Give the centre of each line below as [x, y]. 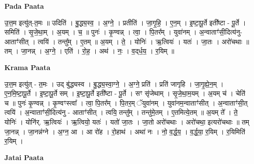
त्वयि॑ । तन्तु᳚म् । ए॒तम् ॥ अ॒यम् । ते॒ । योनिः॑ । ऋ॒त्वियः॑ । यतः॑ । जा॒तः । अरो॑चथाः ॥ [143, 41]
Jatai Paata [24, 157]
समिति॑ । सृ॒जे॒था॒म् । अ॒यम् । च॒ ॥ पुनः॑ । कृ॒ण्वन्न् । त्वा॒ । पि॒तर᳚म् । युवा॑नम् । [101, 32]
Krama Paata [27, 67]
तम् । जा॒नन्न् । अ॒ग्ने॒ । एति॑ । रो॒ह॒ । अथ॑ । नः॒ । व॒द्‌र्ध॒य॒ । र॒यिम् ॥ [89, 51]
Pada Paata [24, 6]
